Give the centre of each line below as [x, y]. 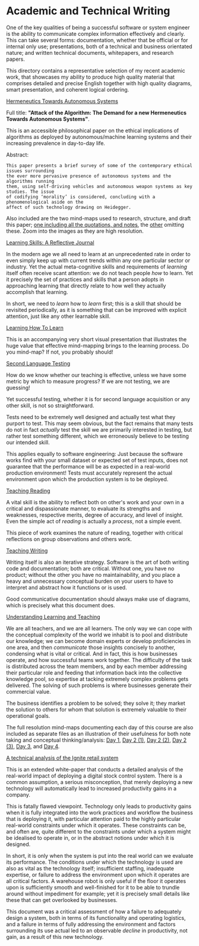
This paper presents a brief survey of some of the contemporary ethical [99, 166]
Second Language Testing [38, 363]
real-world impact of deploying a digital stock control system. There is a [94, 776]
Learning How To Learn [35, 327]
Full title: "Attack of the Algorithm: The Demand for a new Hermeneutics [97, 113]
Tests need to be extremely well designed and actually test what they [91, 417]
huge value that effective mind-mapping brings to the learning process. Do [97, 345]
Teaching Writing [27, 550]
